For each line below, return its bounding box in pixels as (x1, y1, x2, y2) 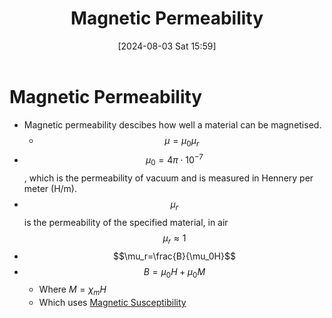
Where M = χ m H (38, 283, 107, 298)
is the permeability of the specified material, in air (23, 216, 229, 228)
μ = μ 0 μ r (164, 134, 200, 149)
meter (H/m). (23, 182, 77, 194)
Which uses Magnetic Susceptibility (38, 297, 187, 309)
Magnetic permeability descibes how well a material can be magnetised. (23, 118, 322, 131)
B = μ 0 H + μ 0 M (143, 265, 206, 280)
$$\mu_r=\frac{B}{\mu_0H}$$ (112, 250, 236, 262)
